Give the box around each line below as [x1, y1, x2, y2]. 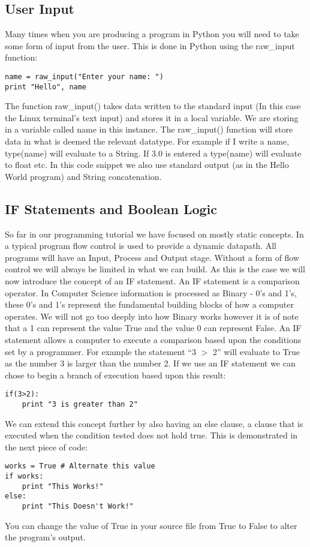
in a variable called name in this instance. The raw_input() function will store [5, 123, 293, 136]
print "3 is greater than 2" [22, 400, 138, 409]
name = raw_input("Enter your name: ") [5, 72, 164, 81]
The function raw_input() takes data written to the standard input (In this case [5, 100, 301, 112]
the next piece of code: [5, 440, 88, 453]
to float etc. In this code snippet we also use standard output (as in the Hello [5, 158, 289, 171]
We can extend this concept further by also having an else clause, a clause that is [5, 417, 303, 429]
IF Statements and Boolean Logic [5, 199, 217, 218]
